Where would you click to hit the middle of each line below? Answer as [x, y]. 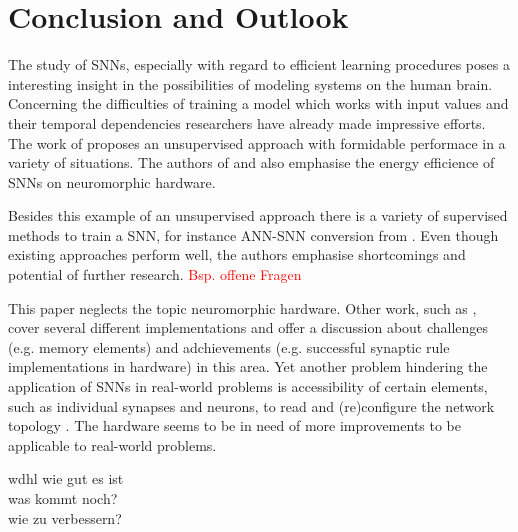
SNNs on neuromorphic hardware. [112, 181]
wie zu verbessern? [65, 517]
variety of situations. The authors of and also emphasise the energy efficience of [251, 162]
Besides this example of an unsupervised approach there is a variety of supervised [258, 215]
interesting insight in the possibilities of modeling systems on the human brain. [250, 83]
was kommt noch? [63, 498]
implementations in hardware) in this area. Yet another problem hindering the [248, 366]
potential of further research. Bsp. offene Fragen [155, 274]
